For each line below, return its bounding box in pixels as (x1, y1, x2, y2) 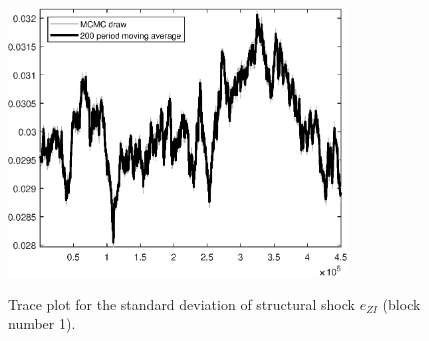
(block (382, 293, 421, 314)
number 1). (8, 313, 76, 334)
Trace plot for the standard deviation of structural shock (8, 293, 355, 314)
